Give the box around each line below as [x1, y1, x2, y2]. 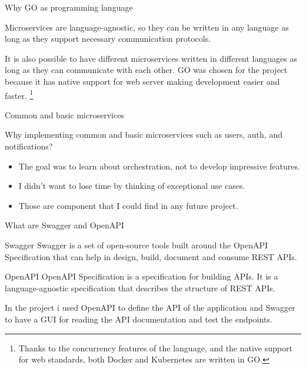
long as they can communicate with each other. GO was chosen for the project [5, 64, 288, 76]
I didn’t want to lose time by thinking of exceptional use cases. [18, 179, 245, 192]
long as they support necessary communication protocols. [5, 32, 211, 45]
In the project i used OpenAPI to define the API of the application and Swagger [5, 301, 295, 314]
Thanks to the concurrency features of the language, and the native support [18, 341, 292, 354]
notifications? [5, 140, 53, 152]
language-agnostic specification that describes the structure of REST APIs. [5, 281, 275, 294]
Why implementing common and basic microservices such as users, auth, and [5, 128, 282, 141]
